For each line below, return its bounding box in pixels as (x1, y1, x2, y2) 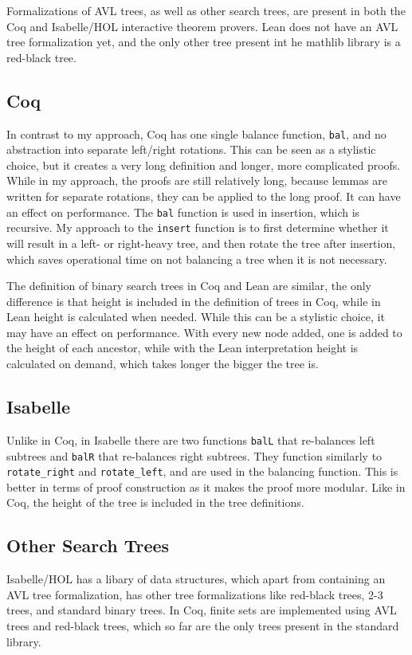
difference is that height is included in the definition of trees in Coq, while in (6, 292, 381, 309)
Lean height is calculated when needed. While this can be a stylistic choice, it (6, 308, 385, 325)
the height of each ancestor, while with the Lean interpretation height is (6, 339, 359, 356)
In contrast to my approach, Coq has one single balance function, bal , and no (6, 125, 386, 142)
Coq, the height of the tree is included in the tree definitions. (6, 494, 304, 511)
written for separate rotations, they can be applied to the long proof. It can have (6, 188, 401, 205)
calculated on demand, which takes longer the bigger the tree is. (6, 355, 319, 372)
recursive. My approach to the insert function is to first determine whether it (6, 219, 389, 236)
